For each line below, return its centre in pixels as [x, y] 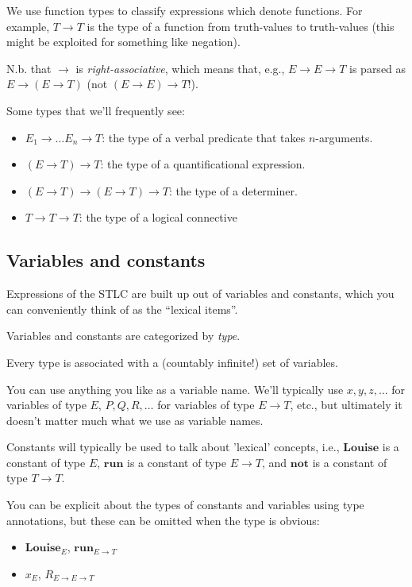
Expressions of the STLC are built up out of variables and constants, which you [200, 293]
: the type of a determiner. [233, 190]
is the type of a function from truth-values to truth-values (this [241, 26]
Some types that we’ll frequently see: [96, 110]
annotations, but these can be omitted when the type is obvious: [163, 520]
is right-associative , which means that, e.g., [180, 68]
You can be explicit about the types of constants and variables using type [185, 505]
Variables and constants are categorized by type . [123, 336]
